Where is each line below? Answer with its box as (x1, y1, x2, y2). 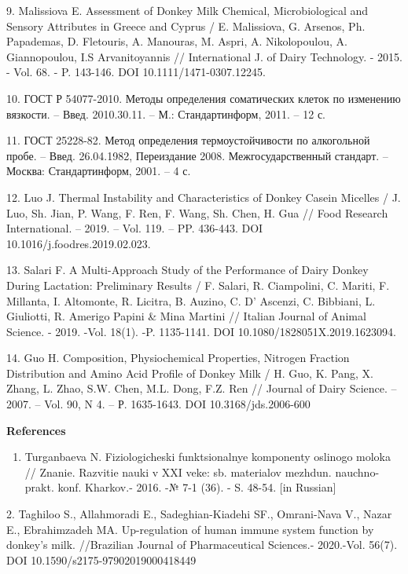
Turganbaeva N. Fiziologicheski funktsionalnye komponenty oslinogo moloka (24, 448, 391, 465)
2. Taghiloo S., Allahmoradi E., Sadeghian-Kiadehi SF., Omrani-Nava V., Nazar (6, 506, 392, 522)
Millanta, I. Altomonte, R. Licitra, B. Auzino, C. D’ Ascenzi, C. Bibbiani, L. (6, 292, 376, 309)
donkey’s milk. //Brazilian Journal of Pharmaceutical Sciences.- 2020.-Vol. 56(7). (6, 536, 398, 553)
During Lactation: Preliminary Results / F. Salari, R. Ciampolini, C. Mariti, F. (6, 276, 390, 293)
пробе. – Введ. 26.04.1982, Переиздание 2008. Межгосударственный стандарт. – (6, 147, 388, 163)
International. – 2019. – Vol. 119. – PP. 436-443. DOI (6, 220, 263, 236)
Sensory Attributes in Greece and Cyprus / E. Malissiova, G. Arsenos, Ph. (6, 17, 366, 34)
